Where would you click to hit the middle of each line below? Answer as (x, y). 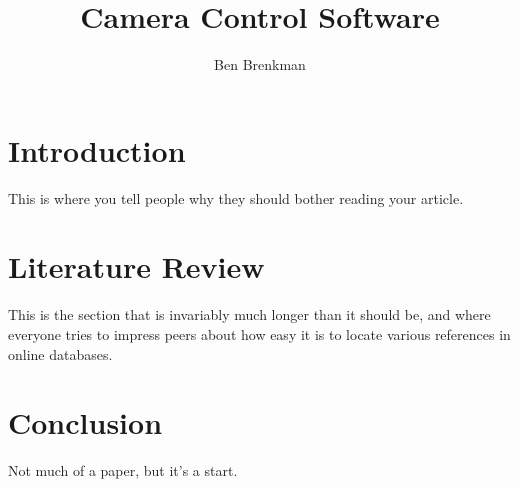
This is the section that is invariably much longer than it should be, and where (249, 314)
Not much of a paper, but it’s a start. (123, 470)
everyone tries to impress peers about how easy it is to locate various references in (259, 333)
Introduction (97, 149)
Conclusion (85, 422)
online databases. (60, 353)
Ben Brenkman (260, 64)
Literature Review (136, 266)
